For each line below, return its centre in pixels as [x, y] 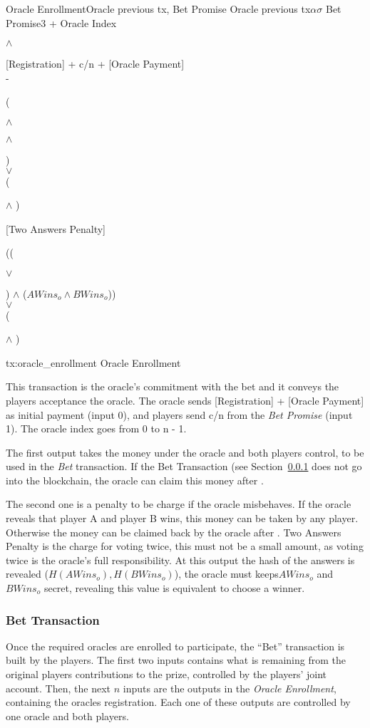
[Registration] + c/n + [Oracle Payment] [95, 64]
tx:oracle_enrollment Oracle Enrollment [93, 362]
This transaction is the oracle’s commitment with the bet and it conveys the [173, 386]
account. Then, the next [58, 688]
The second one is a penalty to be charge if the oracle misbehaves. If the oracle [179, 504]
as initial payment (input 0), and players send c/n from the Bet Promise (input [179, 414]
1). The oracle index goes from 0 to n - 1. [96, 428]
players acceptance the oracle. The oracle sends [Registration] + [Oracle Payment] [185, 400]
